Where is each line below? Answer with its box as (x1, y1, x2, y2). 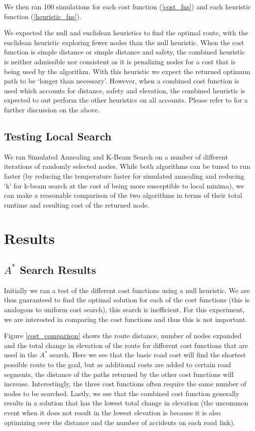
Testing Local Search (4, 128, 112, 143)
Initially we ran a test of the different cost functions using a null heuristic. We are (4, 285, 250, 295)
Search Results (20, 262, 96, 277)
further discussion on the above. (4, 104, 100, 114)
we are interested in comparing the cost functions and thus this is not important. (4, 314, 248, 324)
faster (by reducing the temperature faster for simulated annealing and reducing (4, 170, 245, 181)
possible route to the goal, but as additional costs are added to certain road (4, 359, 231, 370)
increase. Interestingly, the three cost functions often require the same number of (4, 378, 247, 389)
